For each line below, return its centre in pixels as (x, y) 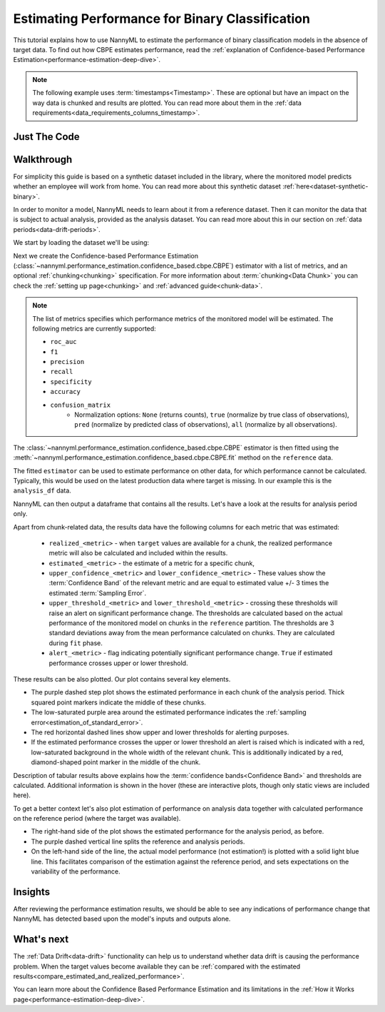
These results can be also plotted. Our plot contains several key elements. (122, 679)
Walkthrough (43, 160)
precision (67, 362)
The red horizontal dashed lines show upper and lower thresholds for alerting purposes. (160, 732)
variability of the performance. (76, 871)
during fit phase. (76, 643)
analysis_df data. (42, 491)
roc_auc (64, 342)
